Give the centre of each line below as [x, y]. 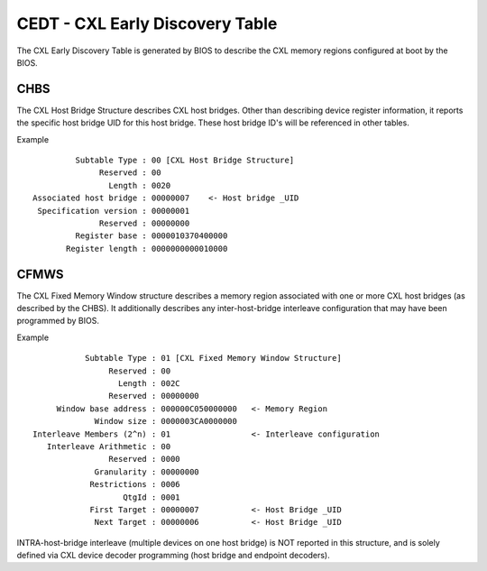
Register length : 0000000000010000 [147, 249]
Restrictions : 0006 [135, 484]
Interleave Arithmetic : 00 [109, 446]
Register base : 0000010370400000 [152, 236]
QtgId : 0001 [152, 497]
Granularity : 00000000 [147, 472]
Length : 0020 [140, 185]
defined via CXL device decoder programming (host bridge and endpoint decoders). [173, 556]
